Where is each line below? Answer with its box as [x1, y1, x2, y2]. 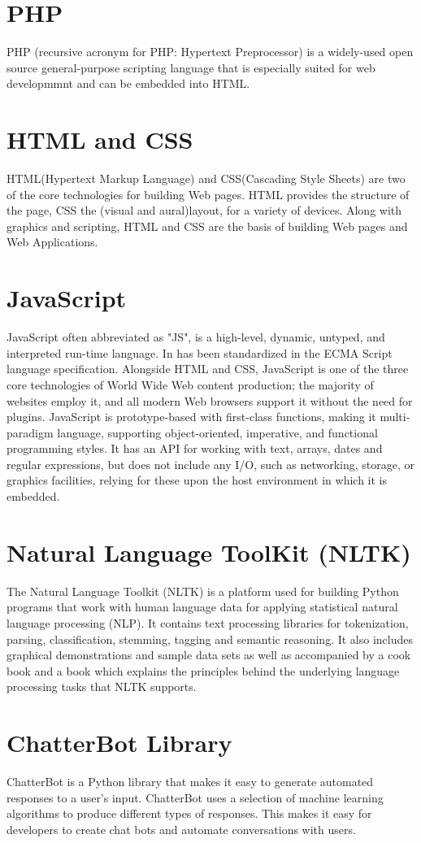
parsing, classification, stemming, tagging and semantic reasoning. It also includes [7, 630, 414, 647]
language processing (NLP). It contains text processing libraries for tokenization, [7, 614, 409, 631]
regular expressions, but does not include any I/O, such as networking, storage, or [7, 455, 415, 472]
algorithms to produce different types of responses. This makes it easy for [7, 805, 372, 822]
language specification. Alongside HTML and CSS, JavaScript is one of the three [7, 360, 409, 377]
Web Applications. [7, 233, 98, 250]
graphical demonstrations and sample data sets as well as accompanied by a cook [7, 646, 411, 663]
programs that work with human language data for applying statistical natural [7, 598, 398, 615]
